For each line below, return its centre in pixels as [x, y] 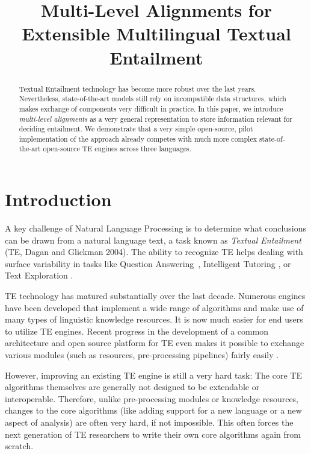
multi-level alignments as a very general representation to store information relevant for [155, 118]
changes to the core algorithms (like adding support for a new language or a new [153, 410]
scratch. [19, 446]
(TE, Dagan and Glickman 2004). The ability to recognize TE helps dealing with [154, 252]
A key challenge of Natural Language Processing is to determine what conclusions [155, 228]
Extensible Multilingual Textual [156, 33]
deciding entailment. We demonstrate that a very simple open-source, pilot [136, 129]
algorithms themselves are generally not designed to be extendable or [132, 387]
